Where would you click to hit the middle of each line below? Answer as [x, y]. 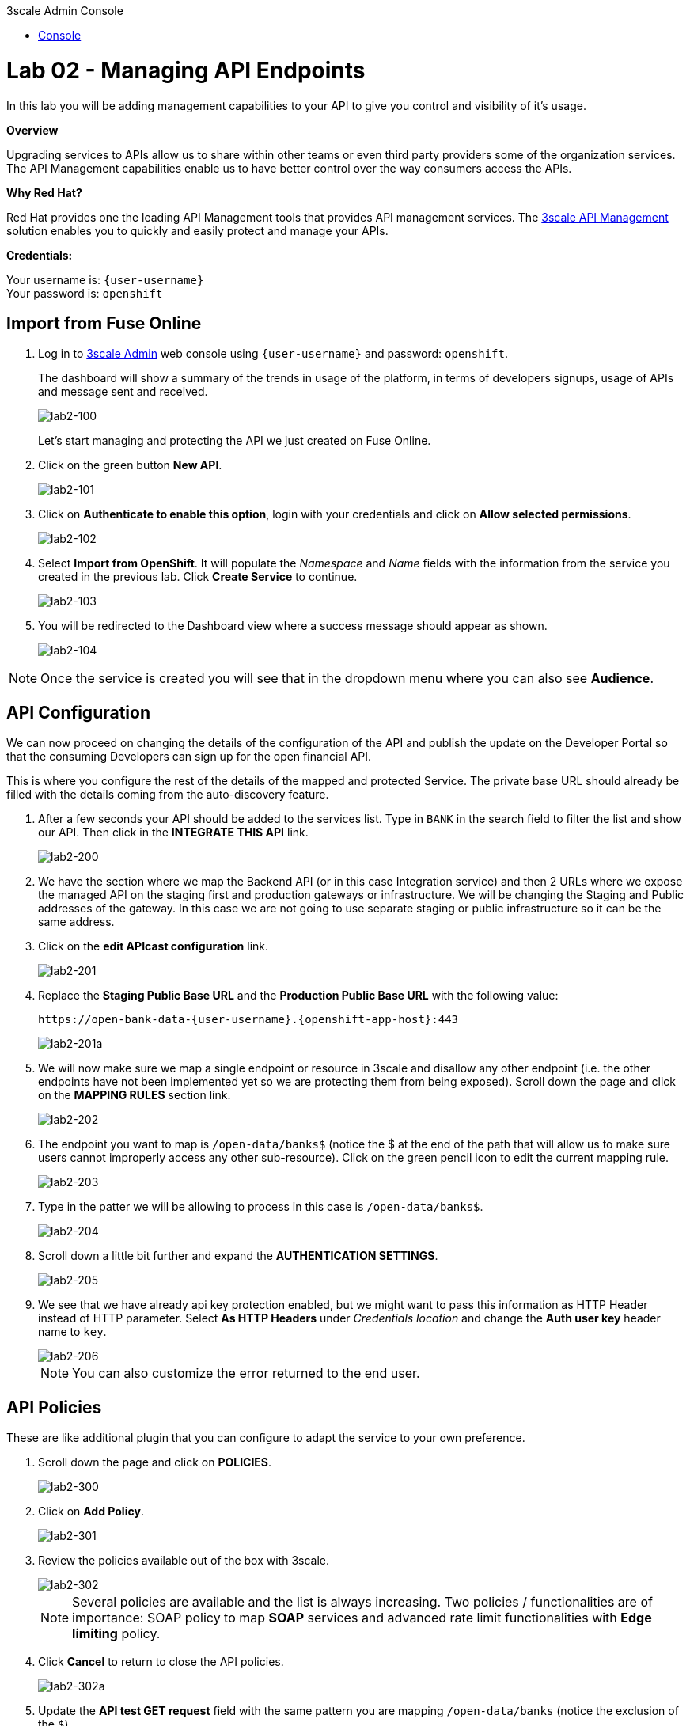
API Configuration [78, 712]
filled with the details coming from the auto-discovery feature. [168, 795]
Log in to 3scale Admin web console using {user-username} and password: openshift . [273, 354]
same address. [76, 922]
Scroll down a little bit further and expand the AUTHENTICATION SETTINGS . [238, 1256]
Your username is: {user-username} [105, 279]
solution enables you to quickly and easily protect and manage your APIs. [197, 230]
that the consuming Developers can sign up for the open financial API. [189, 757]
